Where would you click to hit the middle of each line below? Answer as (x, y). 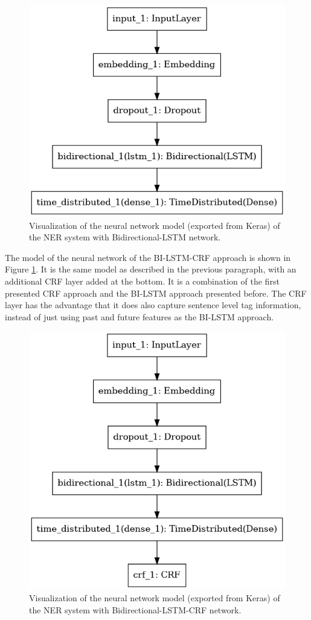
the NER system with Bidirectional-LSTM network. (125, 237)
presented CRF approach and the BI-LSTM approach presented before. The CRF (156, 293)
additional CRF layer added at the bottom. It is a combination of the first (142, 281)
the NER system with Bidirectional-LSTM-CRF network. (135, 609)
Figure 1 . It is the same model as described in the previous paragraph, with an (151, 269)
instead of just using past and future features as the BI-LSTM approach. (139, 316)
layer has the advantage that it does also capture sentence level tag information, (153, 305)
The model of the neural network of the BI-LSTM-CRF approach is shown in (148, 257)
